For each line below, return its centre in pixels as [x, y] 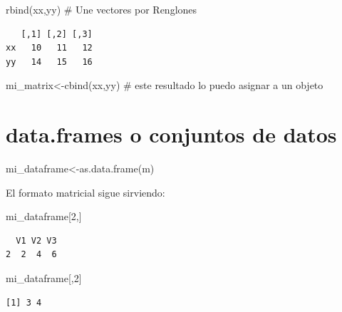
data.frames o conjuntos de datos [171, 134]
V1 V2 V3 [36, 240]
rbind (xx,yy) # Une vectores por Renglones [102, 9]
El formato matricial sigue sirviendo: [85, 192]
